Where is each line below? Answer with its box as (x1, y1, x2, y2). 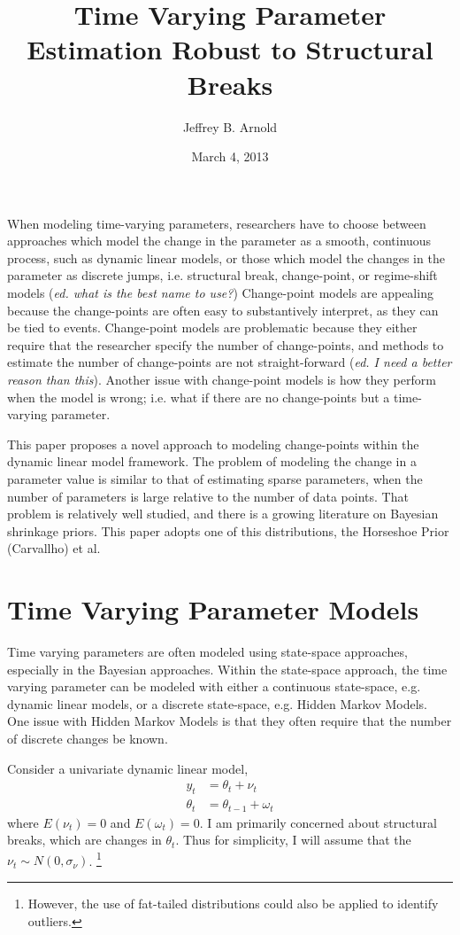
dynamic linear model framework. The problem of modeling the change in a (7, 452, 417, 471)
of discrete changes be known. (7, 729, 168, 748)
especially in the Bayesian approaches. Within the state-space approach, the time (7, 659, 448, 678)
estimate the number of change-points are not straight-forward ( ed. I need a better (7, 353, 452, 371)
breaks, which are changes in (7, 830, 162, 849)
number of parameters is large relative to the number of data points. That (7, 487, 409, 505)
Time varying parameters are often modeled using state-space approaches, (7, 643, 408, 661)
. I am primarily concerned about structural (199, 813, 437, 831)
